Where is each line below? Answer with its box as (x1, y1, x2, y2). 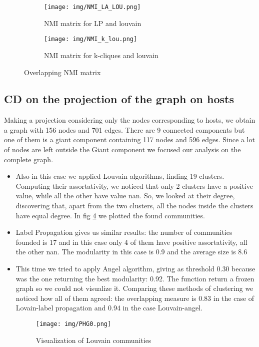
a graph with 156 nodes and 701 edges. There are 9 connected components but (4, 124, 245, 135)
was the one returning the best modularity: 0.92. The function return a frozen (15, 273, 254, 283)
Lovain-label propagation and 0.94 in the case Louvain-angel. (15, 302, 202, 313)
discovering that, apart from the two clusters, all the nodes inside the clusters (15, 200, 253, 211)
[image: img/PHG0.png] (35, 320, 111, 327)
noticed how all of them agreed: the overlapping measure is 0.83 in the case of (15, 292, 254, 303)
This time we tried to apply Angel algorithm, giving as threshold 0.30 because (15, 263, 255, 274)
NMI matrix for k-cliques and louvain (44, 50, 158, 60)
